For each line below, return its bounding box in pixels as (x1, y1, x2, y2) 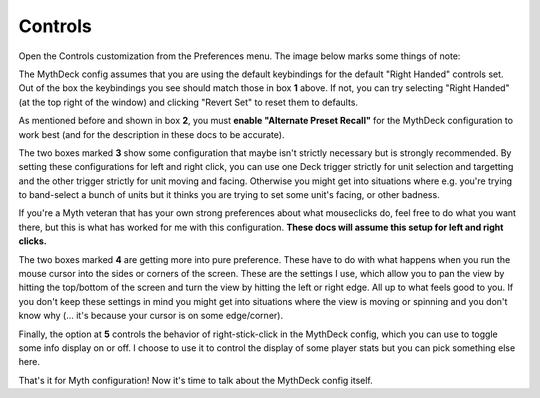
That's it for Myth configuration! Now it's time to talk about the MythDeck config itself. (18, 374, 374, 386)
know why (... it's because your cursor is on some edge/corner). (18, 310, 284, 322)
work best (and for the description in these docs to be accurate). (18, 128, 285, 140)
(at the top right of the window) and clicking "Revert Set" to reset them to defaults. (18, 96, 359, 108)
